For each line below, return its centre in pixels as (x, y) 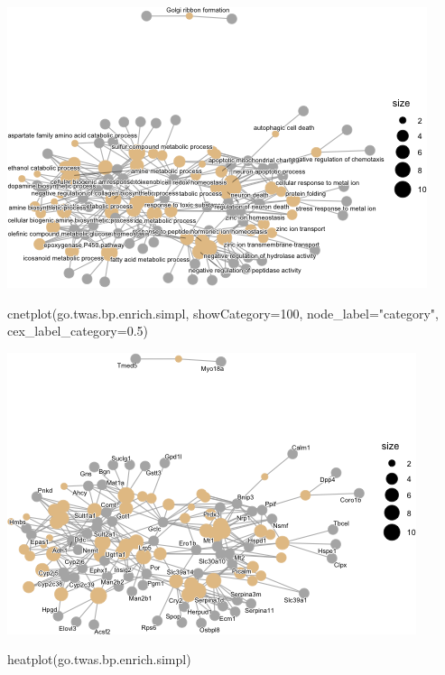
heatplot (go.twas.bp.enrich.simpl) (99, 659)
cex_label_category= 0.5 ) (78, 331)
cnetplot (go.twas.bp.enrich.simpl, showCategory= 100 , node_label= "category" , (223, 313)
